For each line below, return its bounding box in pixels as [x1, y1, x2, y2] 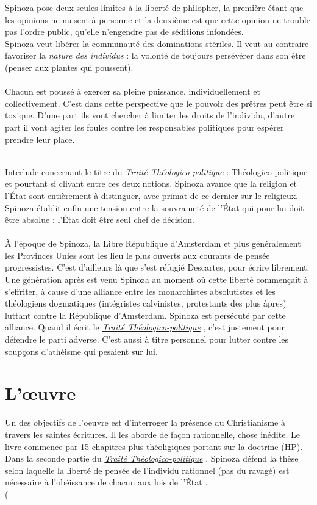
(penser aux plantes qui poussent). [5, 60, 134, 73]
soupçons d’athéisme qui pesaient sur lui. [5, 344, 158, 357]
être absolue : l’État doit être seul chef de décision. [5, 213, 194, 226]
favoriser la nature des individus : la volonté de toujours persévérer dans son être [5, 49, 306, 62]
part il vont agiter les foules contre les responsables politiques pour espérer [5, 120, 284, 133]
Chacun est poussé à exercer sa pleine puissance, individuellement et [5, 85, 260, 98]
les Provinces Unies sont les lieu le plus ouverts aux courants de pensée [5, 249, 270, 261]
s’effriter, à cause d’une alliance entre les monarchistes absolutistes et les [5, 285, 276, 297]
